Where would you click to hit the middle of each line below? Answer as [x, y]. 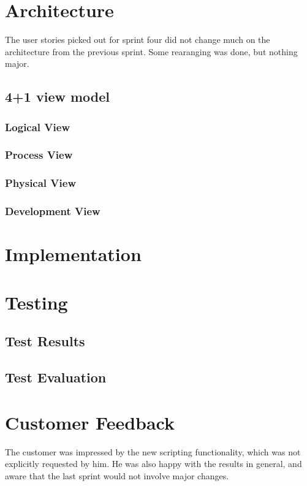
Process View [39, 155]
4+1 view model [58, 97]
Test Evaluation [56, 377]
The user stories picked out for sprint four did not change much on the [138, 40]
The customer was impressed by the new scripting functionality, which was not [153, 451]
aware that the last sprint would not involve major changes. [117, 475]
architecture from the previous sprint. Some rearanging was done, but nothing [151, 51]
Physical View [41, 183]
